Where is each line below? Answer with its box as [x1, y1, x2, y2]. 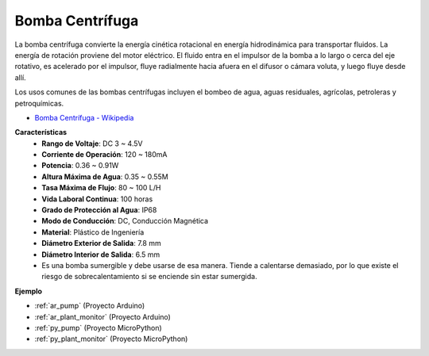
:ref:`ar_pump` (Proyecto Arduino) [34, 301, 145, 311]
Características [14, 128, 68, 137]
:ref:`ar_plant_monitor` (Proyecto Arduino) [34, 312, 171, 321]
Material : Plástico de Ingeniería [41, 227, 145, 237]
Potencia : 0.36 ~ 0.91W [41, 161, 119, 170]
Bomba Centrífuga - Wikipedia [34, 113, 134, 122]
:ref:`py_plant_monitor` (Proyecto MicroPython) [34, 334, 188, 344]
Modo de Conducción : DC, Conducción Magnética [41, 216, 209, 226]
